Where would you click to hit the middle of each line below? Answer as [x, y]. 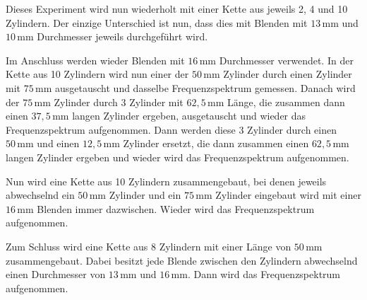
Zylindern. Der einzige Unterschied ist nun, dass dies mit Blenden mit [157, 22]
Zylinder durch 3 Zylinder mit [119, 102]
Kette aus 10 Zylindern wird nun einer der [97, 74]
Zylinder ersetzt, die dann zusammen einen [216, 143]
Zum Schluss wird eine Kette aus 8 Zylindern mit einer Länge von [149, 246]
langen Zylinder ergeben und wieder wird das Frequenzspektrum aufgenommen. [178, 157]
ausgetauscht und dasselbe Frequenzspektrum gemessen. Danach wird [205, 87]
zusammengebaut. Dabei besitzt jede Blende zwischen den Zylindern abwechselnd [182, 260]
